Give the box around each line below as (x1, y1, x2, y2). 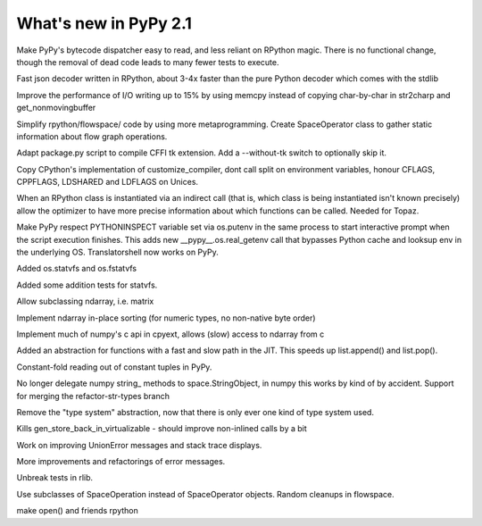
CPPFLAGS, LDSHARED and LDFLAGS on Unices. (16, 177, 199, 188)
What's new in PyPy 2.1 (16, 13, 192, 33)
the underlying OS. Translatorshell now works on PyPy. (16, 246, 219, 258)
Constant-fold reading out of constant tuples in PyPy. (16, 362, 212, 372)
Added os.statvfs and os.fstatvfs (16, 263, 137, 274)
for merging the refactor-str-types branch (16, 390, 170, 401)
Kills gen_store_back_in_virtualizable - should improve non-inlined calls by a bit (16, 423, 307, 434)
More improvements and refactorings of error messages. (16, 456, 226, 467)
